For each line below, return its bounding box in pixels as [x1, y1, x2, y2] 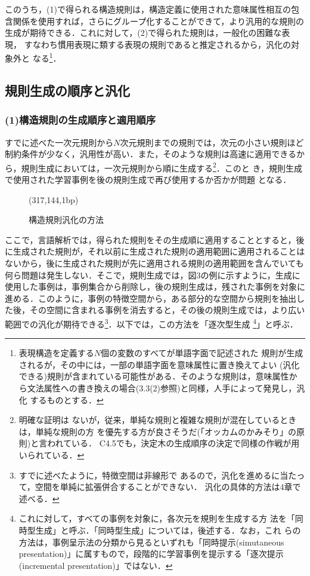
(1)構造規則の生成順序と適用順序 [5, 112, 156, 127]
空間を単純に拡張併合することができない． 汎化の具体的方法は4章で [35, 480, 301, 493]
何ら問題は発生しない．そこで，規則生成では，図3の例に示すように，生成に [5, 268, 300, 281]
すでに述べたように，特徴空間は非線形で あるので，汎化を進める [18, 468, 272, 481]
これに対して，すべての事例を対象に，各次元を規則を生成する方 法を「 [18, 512, 295, 525]
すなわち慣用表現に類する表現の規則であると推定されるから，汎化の [24, 38, 292, 50]
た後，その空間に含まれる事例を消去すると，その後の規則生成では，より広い [5, 304, 305, 316]
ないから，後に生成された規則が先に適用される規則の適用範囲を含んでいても [5, 257, 304, 269]
